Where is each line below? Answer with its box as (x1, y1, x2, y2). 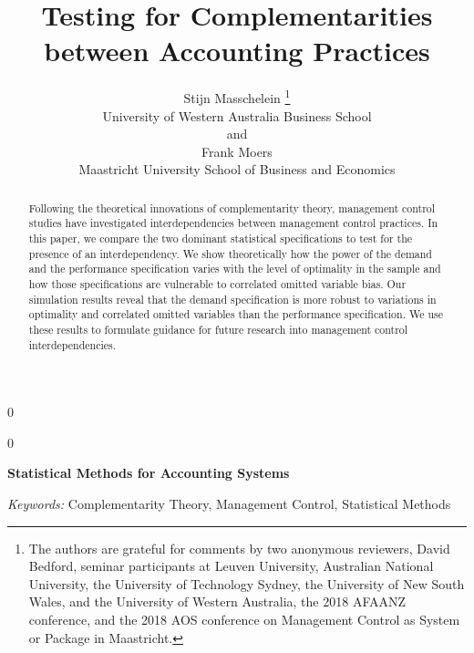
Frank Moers (201, 141, 273, 161)
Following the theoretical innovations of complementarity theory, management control (28, 200, 436, 215)
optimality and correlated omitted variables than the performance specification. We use (28, 306, 443, 322)
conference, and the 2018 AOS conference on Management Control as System (28, 610, 460, 629)
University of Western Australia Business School (102, 106, 372, 125)
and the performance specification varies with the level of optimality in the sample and (28, 261, 441, 276)
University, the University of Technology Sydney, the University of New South (28, 574, 465, 593)
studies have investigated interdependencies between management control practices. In (28, 215, 438, 231)
